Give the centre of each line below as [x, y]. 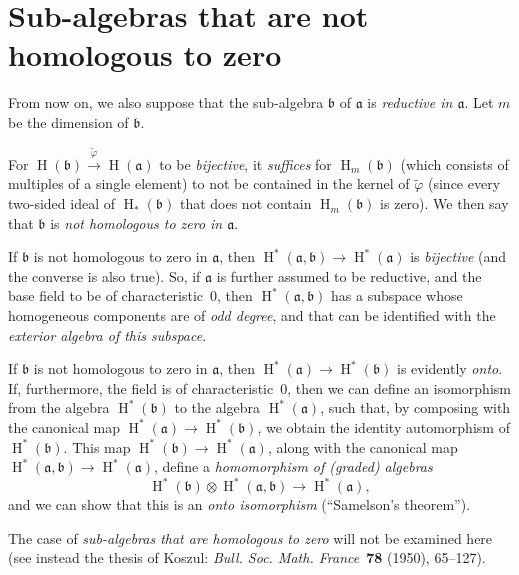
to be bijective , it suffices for [245, 163]
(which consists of [454, 163]
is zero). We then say [444, 203]
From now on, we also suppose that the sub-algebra [166, 102]
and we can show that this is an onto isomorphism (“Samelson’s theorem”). [239, 504]
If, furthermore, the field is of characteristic [141, 387]
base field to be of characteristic [106, 295]
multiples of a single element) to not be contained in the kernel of [209, 183]
